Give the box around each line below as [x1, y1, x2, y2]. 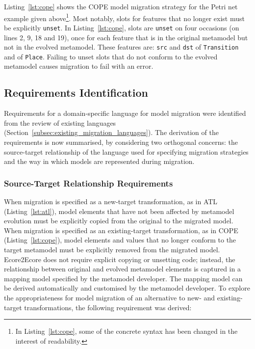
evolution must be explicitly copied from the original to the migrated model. [4, 215, 233, 226]
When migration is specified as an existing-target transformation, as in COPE [4, 225, 238, 235]
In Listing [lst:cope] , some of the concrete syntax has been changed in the [15, 326, 238, 336]
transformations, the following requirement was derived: [24, 302, 192, 312]
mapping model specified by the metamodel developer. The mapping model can [4, 273, 243, 283]
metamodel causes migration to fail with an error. [4, 61, 153, 71]
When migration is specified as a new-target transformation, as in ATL [4, 196, 218, 206]
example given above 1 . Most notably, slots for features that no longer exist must [4, 11, 245, 23]
